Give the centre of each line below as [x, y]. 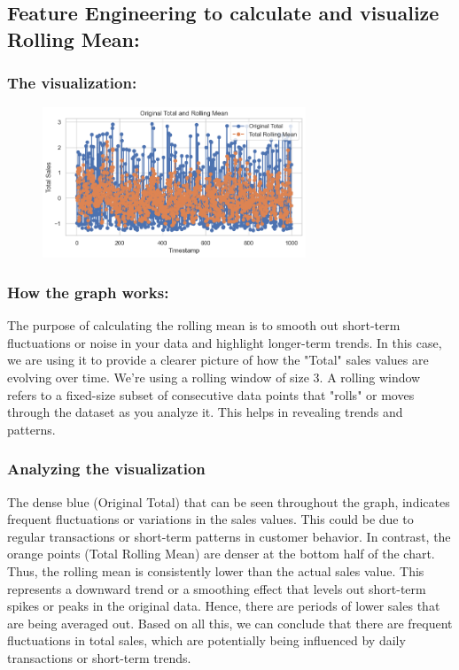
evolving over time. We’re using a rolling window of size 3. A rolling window [214, 377]
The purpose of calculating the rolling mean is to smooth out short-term [204, 325]
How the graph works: [88, 292]
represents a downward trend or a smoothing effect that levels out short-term [217, 588]
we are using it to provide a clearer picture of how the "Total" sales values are [218, 360]
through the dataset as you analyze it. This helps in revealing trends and [205, 412]
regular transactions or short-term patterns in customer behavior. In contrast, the [229, 536]
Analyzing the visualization [106, 469]
